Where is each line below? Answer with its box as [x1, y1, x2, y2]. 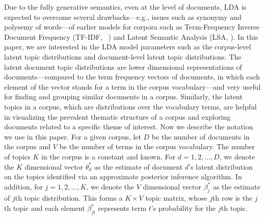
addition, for [4, 181, 43, 191]
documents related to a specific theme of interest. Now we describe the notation [4, 121, 253, 132]
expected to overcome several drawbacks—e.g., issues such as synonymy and [4, 11, 242, 22]
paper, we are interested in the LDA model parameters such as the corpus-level [4, 41, 251, 52]
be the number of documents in [151, 131, 250, 142]
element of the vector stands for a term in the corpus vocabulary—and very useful [4, 81, 261, 92]
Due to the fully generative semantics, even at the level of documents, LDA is [4, 2, 247, 12]
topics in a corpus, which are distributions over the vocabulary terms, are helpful [4, 101, 257, 112]
